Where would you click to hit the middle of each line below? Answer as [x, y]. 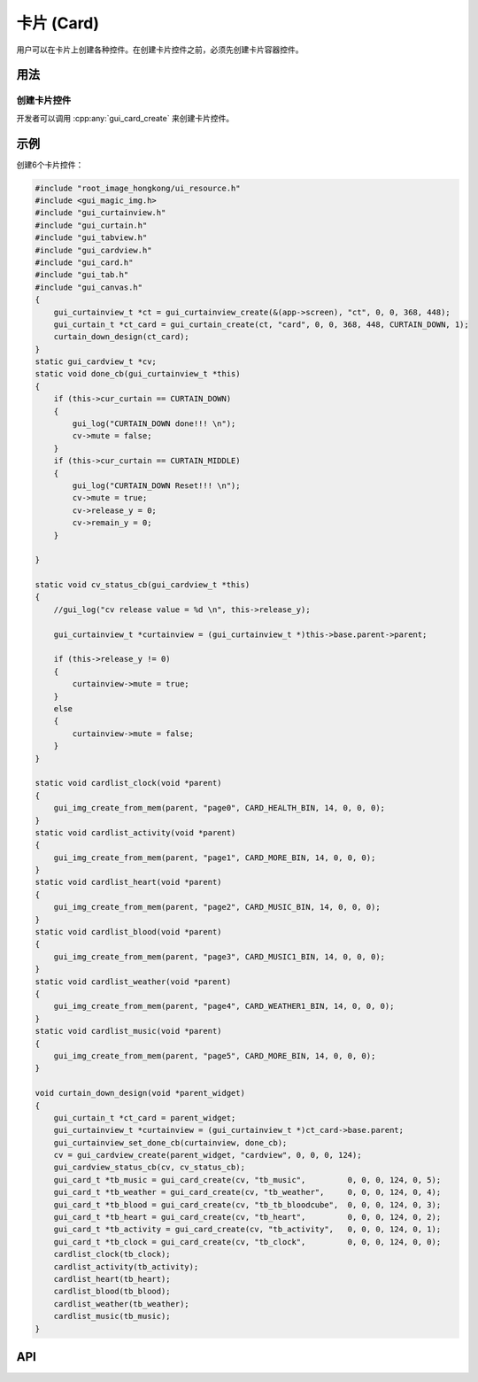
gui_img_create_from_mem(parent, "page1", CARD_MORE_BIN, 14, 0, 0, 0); [215, 858]
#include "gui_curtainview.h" [100, 213]
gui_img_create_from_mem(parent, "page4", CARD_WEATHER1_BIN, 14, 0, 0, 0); [224, 1006]
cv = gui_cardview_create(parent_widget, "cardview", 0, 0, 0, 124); [208, 1155]
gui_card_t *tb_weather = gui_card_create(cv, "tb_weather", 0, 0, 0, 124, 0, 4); [247, 1192]
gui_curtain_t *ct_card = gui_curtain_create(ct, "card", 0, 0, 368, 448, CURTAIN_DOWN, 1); [261, 324]
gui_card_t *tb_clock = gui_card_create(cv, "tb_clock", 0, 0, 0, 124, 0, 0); [247, 1242]
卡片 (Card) [58, 23]
